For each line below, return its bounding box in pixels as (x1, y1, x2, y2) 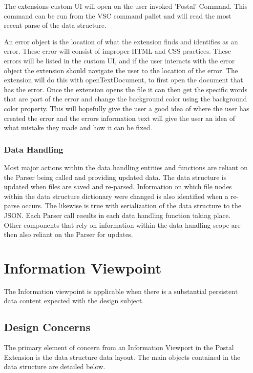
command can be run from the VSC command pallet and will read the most (4, 10, 232, 20)
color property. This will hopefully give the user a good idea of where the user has (4, 103, 250, 113)
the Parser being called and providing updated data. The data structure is (4, 172, 227, 182)
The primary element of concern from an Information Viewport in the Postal (4, 342, 234, 353)
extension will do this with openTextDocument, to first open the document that (4, 75, 243, 85)
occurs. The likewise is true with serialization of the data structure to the (21, 200, 241, 211)
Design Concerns (4, 319, 91, 334)
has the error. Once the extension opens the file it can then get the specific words (4, 84, 248, 94)
